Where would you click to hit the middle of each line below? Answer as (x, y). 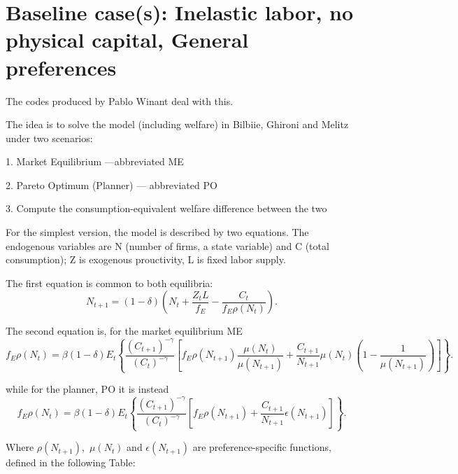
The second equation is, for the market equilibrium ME (124, 331)
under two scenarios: (49, 138)
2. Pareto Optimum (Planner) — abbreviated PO (112, 184)
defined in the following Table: (71, 462)
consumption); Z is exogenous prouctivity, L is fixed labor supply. (146, 259)
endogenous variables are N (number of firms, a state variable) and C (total (167, 245)
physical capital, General (127, 40)
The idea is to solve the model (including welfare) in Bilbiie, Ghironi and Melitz (177, 124)
